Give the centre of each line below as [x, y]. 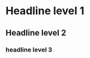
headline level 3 [29, 50]
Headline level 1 [45, 11]
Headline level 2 [36, 33]
